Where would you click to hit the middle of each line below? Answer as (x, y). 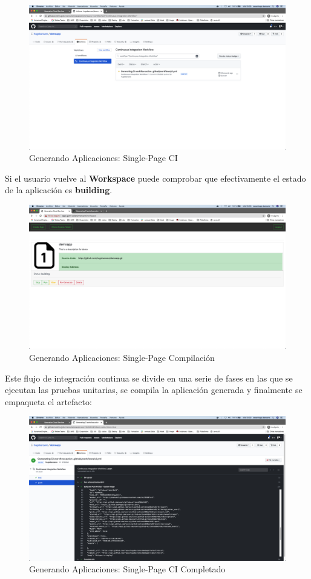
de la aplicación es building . (59, 190)
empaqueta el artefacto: (48, 401)
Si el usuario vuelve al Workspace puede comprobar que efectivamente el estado (155, 178)
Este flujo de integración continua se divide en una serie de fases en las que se (149, 378)
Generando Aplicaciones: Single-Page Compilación (122, 357)
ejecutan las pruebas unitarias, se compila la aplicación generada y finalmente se (154, 390)
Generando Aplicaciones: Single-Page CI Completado (127, 569)
